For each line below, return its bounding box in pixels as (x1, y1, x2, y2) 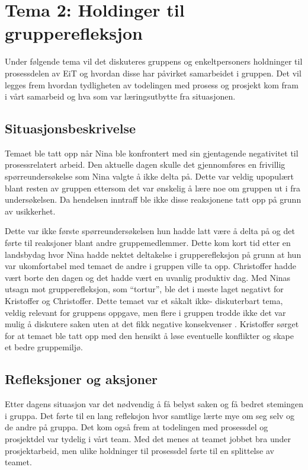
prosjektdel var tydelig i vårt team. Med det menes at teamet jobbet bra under (5, 432, 291, 445)
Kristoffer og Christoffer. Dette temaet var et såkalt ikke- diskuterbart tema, (5, 295, 283, 307)
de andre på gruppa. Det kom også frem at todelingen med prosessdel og (5, 421, 268, 433)
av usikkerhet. (5, 204, 56, 217)
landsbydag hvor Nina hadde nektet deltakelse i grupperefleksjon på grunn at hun (5, 248, 301, 260)
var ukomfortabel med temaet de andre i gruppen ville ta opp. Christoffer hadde (5, 260, 296, 272)
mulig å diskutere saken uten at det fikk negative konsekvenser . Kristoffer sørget (5, 318, 299, 330)
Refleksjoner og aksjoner (5, 370, 158, 388)
